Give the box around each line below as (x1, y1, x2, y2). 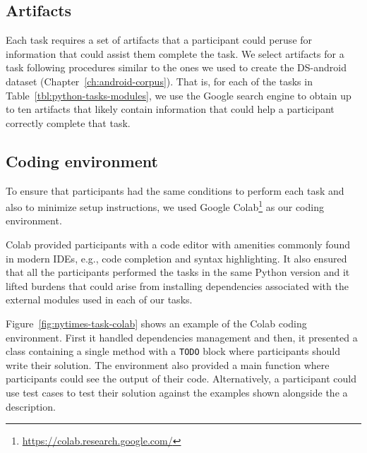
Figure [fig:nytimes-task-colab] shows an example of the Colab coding (6, 315, 307, 330)
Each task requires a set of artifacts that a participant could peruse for (6, 32, 313, 47)
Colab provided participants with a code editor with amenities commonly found (6, 237, 350, 251)
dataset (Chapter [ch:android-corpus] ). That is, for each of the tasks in (6, 73, 313, 88)
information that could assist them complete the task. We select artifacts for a (6, 46, 344, 61)
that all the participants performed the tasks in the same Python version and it (6, 265, 350, 279)
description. (6, 399, 56, 413)
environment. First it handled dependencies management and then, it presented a (6, 330, 358, 344)
